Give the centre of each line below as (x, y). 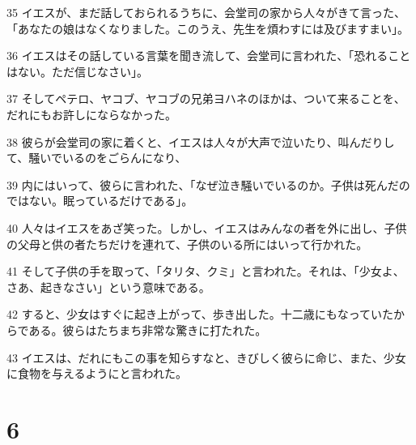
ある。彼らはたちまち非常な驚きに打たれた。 (148, 329)
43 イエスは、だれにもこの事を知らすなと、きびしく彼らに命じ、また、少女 (206, 357)
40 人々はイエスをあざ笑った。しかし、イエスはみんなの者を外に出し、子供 (207, 227)
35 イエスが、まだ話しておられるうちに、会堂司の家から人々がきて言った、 (206, 12)
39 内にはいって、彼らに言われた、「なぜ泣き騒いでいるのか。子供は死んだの (208, 184)
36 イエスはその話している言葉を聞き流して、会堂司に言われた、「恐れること (209, 56)
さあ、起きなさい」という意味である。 (108, 287)
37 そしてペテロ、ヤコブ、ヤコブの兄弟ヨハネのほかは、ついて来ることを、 (206, 98)
